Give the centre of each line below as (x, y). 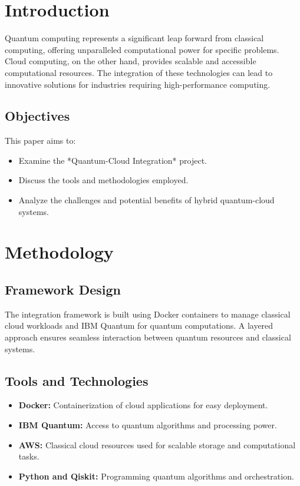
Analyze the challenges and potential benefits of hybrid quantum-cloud (146, 200)
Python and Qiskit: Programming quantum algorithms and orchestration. (156, 476)
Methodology (59, 252)
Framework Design (63, 290)
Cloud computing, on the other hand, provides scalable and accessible (131, 61)
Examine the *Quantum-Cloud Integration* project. (113, 160)
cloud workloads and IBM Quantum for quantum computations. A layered (139, 325)
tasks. (29, 456)
